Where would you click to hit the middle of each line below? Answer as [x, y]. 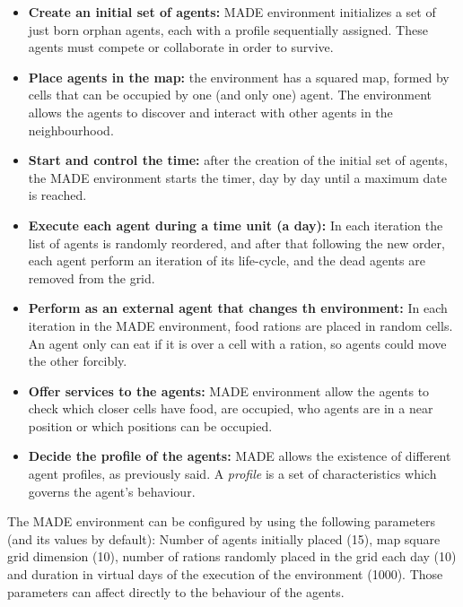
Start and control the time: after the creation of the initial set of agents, [238, 160]
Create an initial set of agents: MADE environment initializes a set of [232, 12]
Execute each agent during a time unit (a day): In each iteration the [236, 225]
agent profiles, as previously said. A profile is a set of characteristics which [232, 474]
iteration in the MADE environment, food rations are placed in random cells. [240, 325]
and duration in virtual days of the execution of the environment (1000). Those [225, 574]
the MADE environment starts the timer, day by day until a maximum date [237, 177]
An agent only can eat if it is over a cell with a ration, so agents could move [237, 343]
